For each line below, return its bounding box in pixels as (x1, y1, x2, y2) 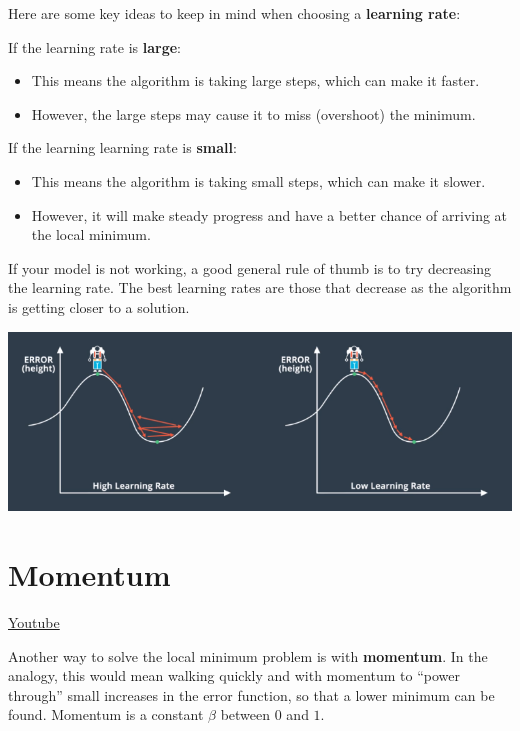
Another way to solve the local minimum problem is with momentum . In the (8, 645, 488, 666)
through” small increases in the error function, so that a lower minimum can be (8, 684, 495, 705)
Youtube (8, 612, 60, 633)
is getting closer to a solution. (8, 296, 190, 317)
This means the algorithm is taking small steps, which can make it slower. (31, 170, 486, 191)
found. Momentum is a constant (8, 704, 204, 725)
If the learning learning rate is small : (8, 137, 237, 158)
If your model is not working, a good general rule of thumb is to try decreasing (8, 257, 492, 278)
